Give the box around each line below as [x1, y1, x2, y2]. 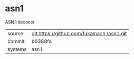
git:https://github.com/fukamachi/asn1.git [31, 30, 127, 37]
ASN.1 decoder [5, 19, 35, 25]
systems [7, 46, 27, 53]
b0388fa [31, 38, 52, 44]
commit [7, 38, 25, 44]
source [7, 30, 23, 37]
